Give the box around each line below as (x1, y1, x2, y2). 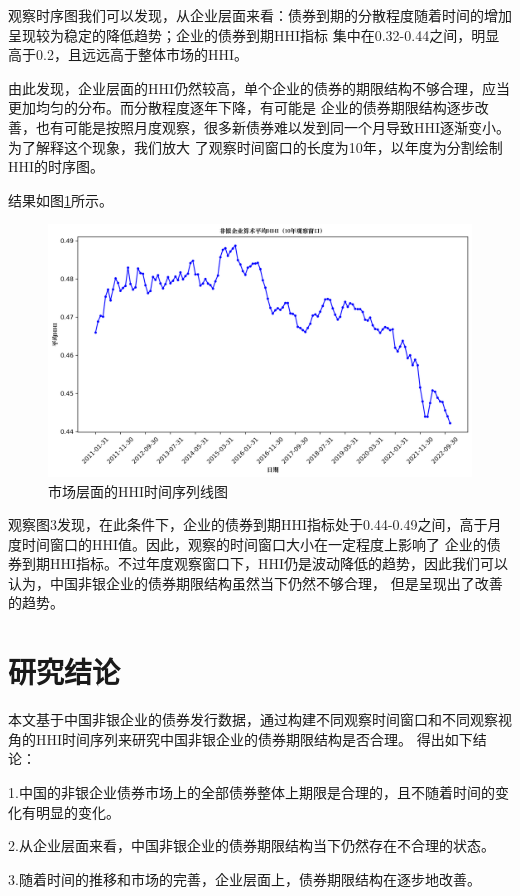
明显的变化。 (35, 801, 120, 822)
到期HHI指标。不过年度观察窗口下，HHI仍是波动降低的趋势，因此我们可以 (21, 553, 509, 574)
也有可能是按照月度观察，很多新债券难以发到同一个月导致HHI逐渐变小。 (35, 116, 511, 137)
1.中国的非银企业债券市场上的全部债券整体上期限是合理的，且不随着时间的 (8, 781, 495, 802)
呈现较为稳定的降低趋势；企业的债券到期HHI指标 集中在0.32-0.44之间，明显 (8, 24, 500, 45)
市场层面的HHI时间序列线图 (48, 480, 229, 501)
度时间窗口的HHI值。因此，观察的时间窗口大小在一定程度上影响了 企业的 (8, 533, 487, 554)
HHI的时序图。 (8, 156, 105, 177)
